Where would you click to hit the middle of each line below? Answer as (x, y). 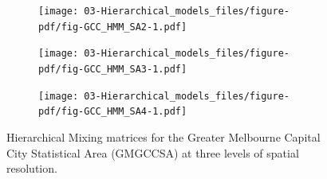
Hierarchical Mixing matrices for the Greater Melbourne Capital (163, 136)
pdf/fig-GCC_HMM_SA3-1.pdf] (113, 69)
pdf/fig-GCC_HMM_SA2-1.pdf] (113, 27)
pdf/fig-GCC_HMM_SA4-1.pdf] (113, 112)
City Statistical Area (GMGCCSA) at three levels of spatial (153, 152)
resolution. (32, 168)
